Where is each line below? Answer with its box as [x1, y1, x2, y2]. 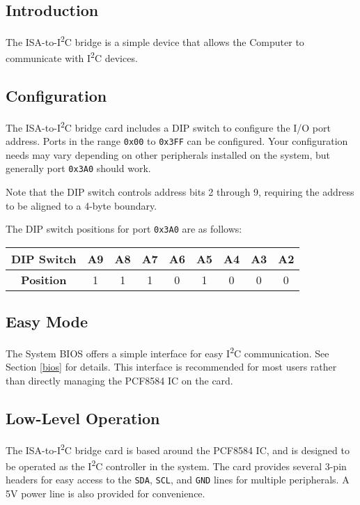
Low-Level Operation [6, 407, 160, 428]
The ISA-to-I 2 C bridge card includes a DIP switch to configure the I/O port [6, 118, 331, 134]
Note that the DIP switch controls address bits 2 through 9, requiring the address [6, 185, 354, 199]
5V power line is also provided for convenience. [6, 485, 205, 500]
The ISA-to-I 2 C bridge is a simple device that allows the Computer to [6, 33, 304, 49]
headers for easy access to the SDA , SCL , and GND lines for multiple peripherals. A [6, 472, 350, 487]
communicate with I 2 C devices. [6, 49, 138, 65]
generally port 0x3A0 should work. [6, 161, 151, 176]
